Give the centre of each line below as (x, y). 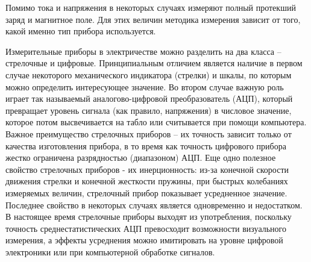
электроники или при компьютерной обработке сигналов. (110, 251)
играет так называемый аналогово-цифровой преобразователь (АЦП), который (149, 98)
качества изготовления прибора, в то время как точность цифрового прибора (146, 145)
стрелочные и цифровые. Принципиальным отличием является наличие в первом (154, 63)
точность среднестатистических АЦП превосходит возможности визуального (146, 228)
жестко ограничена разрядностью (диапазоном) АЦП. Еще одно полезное (141, 158)
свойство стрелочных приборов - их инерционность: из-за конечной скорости (147, 169)
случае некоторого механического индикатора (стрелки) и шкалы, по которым (149, 74)
